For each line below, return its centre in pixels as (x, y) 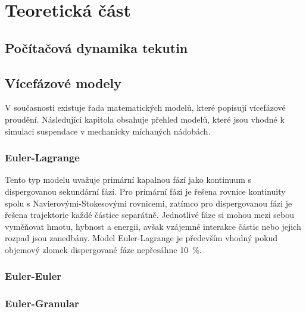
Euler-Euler (33, 276)
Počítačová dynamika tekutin (96, 47)
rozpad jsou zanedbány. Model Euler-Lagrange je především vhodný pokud (141, 238)
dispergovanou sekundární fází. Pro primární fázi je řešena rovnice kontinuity (145, 191)
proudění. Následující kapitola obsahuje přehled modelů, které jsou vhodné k (145, 119)
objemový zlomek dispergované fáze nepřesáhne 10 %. (103, 249)
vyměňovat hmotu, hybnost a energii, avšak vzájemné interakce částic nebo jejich (153, 226)
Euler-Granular (42, 303)
